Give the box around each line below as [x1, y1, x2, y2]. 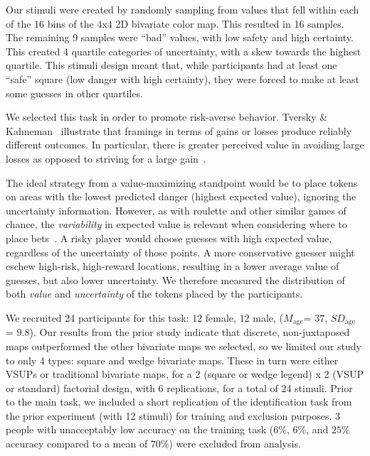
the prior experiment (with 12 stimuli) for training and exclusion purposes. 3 [6, 408, 340, 423]
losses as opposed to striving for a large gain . [6, 151, 206, 165]
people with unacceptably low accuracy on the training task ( [6, 422, 274, 437]
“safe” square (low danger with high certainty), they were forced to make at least [6, 71, 359, 86]
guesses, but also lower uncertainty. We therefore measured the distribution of [6, 272, 345, 287]
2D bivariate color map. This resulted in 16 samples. [115, 16, 344, 31]
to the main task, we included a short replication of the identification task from [6, 394, 352, 409]
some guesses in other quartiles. [6, 85, 143, 100]
